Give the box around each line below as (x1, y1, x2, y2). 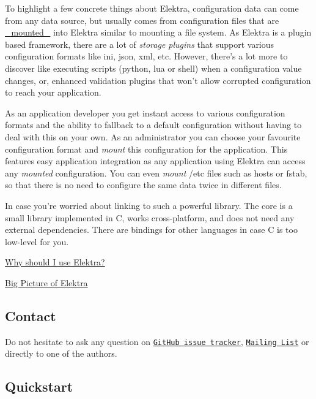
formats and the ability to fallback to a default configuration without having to (5, 118, 302, 131)
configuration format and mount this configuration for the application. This (5, 142, 288, 155)
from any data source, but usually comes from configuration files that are (5, 13, 279, 26)
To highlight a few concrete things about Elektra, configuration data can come (5, 2, 299, 14)
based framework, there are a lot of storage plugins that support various (5, 37, 274, 50)
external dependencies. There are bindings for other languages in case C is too (5, 223, 298, 236)
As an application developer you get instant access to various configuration (5, 106, 285, 119)
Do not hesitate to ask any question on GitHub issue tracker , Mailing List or (5, 335, 309, 348)
